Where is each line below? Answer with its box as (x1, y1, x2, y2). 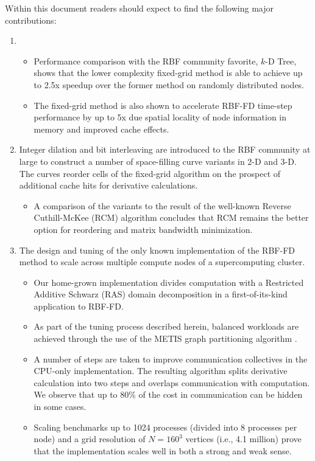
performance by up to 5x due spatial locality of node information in (34, 111, 287, 123)
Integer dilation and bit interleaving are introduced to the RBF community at (19, 143, 311, 156)
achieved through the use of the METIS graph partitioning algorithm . (34, 332, 297, 345)
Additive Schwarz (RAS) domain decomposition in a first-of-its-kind (34, 288, 288, 300)
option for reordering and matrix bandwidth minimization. (34, 223, 253, 235)
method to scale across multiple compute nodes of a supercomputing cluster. (19, 255, 305, 268)
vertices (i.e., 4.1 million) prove (185, 432, 302, 445)
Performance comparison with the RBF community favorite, (34, 54, 258, 67)
